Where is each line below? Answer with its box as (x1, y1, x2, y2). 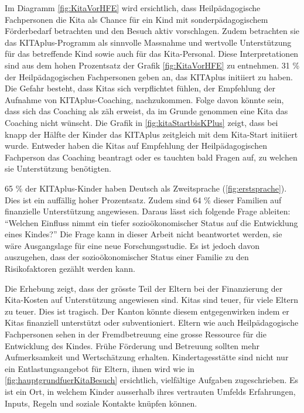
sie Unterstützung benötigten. (5, 162, 111, 175)
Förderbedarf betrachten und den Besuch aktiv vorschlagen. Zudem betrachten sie (5, 25, 300, 37)
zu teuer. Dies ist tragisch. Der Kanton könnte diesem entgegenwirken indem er (5, 305, 289, 317)
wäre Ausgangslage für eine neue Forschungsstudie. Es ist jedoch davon (5, 239, 260, 251)
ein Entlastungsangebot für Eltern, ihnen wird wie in (5, 362, 194, 374)
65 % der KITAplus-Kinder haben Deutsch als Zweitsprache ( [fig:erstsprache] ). (5, 182, 287, 194)
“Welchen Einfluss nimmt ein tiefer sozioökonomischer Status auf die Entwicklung (5, 216, 298, 228)
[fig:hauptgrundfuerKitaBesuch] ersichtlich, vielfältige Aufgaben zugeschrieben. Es (5, 374, 299, 386)
